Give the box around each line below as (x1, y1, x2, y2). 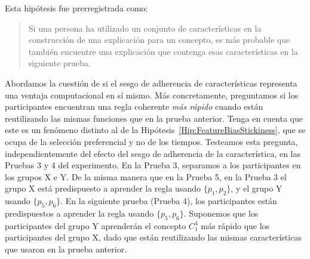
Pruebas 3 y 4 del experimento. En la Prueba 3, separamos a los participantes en (5, 159, 301, 171)
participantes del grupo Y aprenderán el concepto (5, 219, 186, 232)
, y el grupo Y (231, 182, 283, 195)
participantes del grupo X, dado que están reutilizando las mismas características (5, 231, 302, 243)
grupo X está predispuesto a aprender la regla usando (5, 182, 201, 195)
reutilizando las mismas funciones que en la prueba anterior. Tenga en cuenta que (5, 112, 303, 124)
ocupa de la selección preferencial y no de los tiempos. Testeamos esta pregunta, (5, 135, 298, 147)
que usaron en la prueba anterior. (5, 242, 127, 255)
